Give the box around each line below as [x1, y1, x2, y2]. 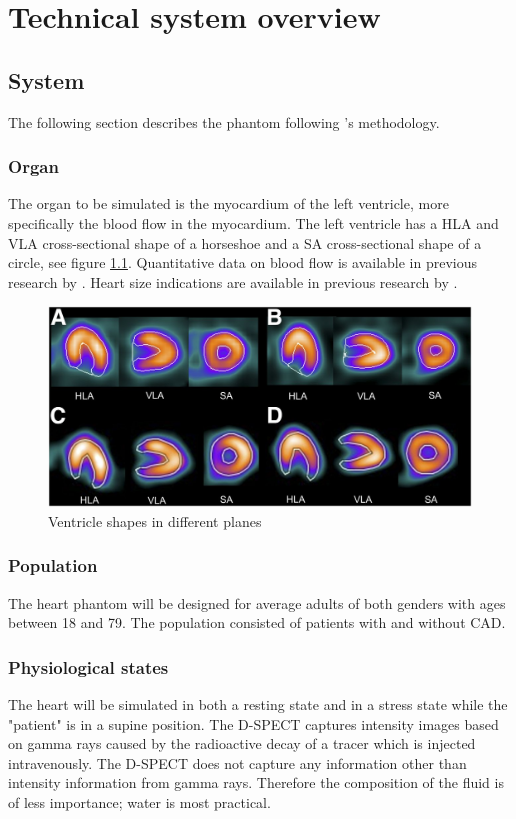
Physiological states [8, 654, 169, 679]
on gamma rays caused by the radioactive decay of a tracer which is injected [8, 733, 476, 754]
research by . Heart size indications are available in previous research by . [8, 271, 458, 292]
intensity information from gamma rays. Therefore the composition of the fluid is [8, 772, 504, 793]
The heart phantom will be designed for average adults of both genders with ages [8, 592, 506, 613]
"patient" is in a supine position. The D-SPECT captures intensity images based [8, 713, 499, 734]
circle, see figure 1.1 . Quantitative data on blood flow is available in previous [8, 252, 477, 273]
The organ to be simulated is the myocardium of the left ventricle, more [8, 193, 449, 214]
